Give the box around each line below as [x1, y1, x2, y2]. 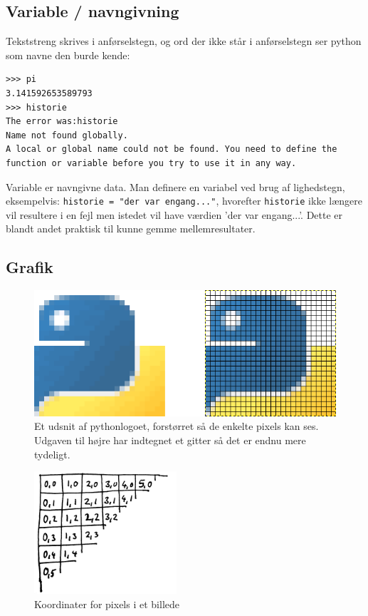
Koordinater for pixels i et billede [34, 596, 179, 611]
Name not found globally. [6, 130, 128, 140]
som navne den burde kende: [6, 47, 130, 62]
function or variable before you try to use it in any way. [6, 158, 297, 168]
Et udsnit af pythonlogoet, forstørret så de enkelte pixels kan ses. [34, 419, 319, 433]
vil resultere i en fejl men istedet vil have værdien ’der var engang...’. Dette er [6, 207, 343, 222]
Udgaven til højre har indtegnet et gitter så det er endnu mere [34, 433, 306, 448]
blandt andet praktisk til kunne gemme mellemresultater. [6, 221, 256, 236]
